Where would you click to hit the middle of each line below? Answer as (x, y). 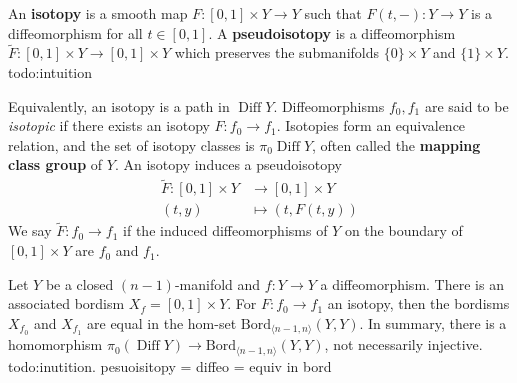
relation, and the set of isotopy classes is (131, 144)
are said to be (466, 105)
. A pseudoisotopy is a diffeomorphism (332, 32)
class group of (55, 164)
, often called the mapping (396, 144)
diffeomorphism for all (75, 32)
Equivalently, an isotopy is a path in (119, 105)
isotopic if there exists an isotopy (109, 125)
